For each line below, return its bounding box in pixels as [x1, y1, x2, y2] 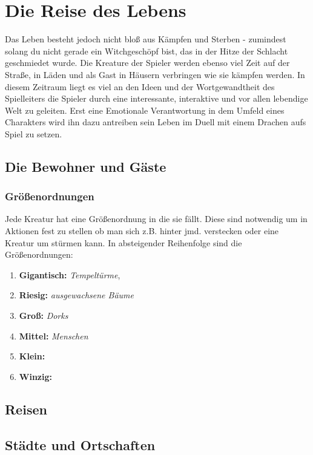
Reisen [5, 399, 47, 418]
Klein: [19, 350, 45, 362]
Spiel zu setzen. [5, 127, 62, 140]
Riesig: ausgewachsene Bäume [19, 289, 134, 301]
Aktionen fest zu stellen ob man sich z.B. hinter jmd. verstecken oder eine [5, 224, 279, 237]
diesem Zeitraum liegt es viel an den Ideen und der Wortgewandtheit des [5, 80, 275, 93]
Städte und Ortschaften [5, 435, 156, 454]
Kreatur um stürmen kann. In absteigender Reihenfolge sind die [5, 236, 242, 249]
